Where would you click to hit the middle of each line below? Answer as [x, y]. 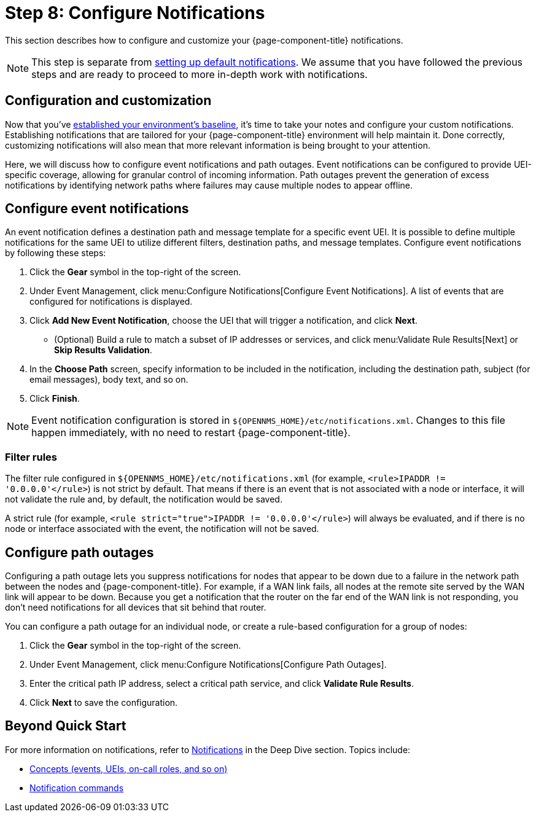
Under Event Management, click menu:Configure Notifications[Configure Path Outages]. [208, 665]
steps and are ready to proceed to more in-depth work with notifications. [200, 74]
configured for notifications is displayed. [111, 302]
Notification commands [77, 788]
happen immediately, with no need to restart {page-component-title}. [191, 433]
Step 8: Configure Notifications [135, 13]
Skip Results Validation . [103, 350]
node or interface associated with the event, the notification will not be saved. [162, 529]
